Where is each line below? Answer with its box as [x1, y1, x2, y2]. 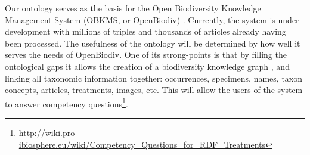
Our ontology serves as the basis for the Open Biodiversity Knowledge [5, 2, 261, 14]
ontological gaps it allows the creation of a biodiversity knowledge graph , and [5, 60, 290, 72]
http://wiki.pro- [18, 126, 77, 138]
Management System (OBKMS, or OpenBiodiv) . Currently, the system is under [5, 13, 299, 26]
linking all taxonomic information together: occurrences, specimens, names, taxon [5, 72, 303, 84]
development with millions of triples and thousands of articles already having [5, 25, 286, 38]
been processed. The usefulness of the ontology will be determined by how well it [5, 36, 300, 49]
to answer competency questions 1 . [5, 95, 128, 110]
